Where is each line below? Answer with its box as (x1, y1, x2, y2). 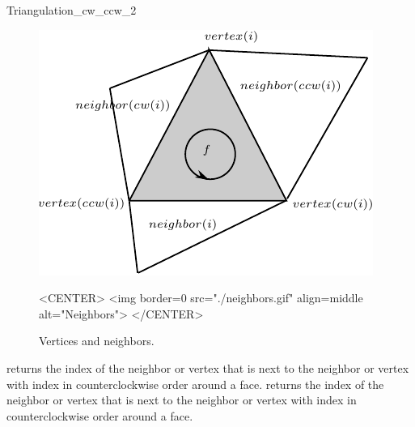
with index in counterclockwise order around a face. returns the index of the (6, 375, 384, 392)
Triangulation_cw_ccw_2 (6, 2, 137, 18)
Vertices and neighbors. (39, 332, 155, 349)
